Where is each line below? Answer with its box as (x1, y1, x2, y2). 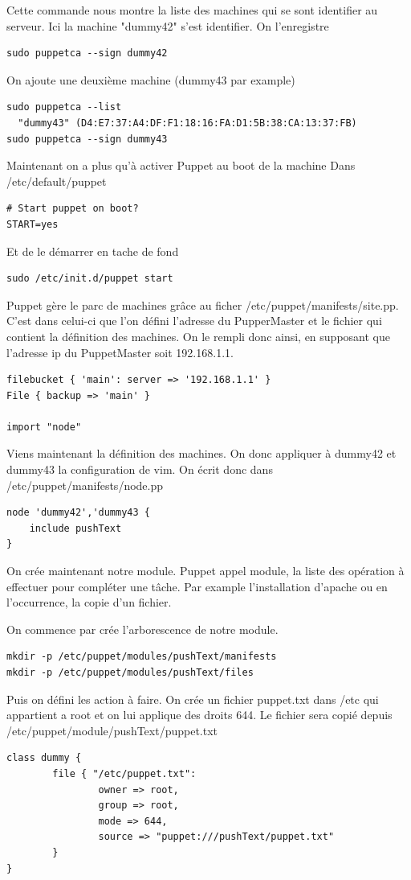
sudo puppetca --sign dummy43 (6, 133, 168, 145)
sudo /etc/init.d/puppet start (6, 273, 173, 285)
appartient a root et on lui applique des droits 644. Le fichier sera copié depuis (6, 706, 393, 723)
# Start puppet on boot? (6, 203, 139, 215)
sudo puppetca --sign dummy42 (6, 47, 168, 60)
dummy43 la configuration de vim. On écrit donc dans (6, 461, 273, 478)
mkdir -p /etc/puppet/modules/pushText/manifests (6, 651, 277, 663)
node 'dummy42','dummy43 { (6, 507, 150, 519)
